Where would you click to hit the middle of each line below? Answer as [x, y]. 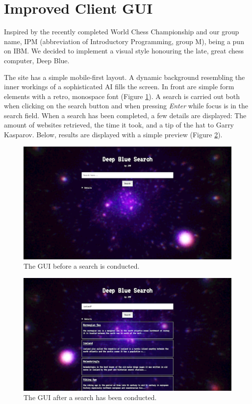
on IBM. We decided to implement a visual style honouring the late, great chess [124, 51]
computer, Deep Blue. [37, 60]
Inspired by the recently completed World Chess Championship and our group [122, 32]
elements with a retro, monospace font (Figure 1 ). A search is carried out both [122, 96]
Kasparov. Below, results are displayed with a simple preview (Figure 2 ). [113, 135]
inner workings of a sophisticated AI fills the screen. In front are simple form [119, 87]
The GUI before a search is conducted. [82, 266]
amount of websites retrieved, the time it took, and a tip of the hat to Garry [119, 125]
